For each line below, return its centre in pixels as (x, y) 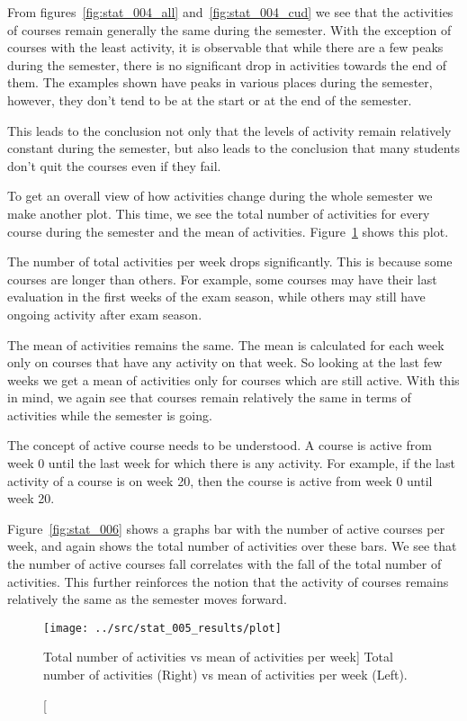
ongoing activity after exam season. (105, 314)
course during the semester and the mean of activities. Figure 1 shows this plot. (228, 231)
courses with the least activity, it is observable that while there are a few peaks (225, 47)
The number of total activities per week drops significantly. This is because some (230, 261)
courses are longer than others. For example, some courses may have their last (222, 279)
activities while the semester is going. (110, 415)
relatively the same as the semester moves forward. (147, 599)
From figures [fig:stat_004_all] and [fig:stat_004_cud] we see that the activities (230, 12)
